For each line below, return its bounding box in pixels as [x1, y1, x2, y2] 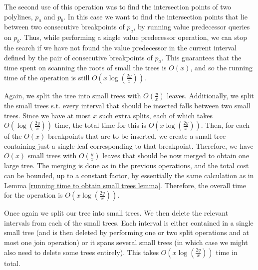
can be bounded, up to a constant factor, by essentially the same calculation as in [4, 170, 254, 180]
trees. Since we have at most [4, 110, 91, 120]
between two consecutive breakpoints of [4, 21, 125, 32]
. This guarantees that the [161, 52, 242, 62]
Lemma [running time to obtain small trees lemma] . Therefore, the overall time [4, 180, 247, 190]
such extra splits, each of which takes [99, 110, 213, 120]
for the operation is [4, 190, 63, 200]
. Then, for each [201, 120, 250, 130]
